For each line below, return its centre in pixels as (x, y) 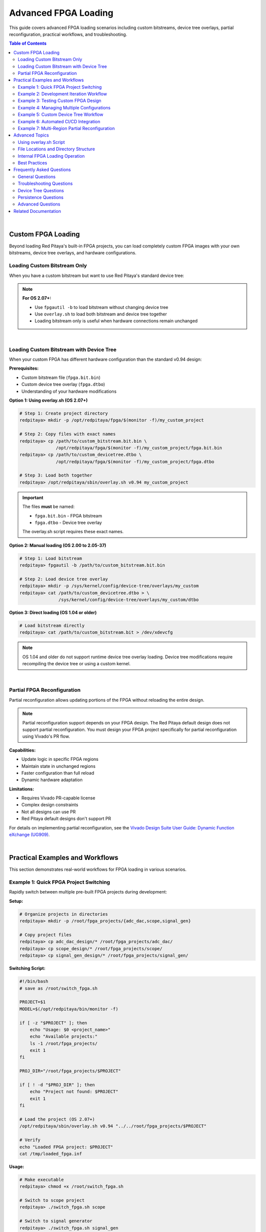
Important (33, 497)
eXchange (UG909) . (30, 835)
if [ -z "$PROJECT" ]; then (53, 1023)
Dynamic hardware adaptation (52, 780)
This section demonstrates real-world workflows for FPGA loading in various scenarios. (98, 869)
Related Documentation (37, 211)
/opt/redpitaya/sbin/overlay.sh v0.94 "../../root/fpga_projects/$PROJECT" (113, 1126)
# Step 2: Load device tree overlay (64, 579)
